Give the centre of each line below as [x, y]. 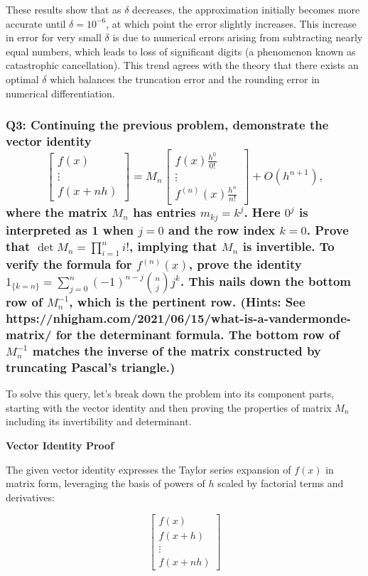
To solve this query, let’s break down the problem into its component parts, [170, 394]
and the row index [222, 230]
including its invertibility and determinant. [99, 421]
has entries [164, 212]
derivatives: [30, 497]
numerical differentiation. [60, 93]
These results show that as [64, 9]
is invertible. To [288, 246]
